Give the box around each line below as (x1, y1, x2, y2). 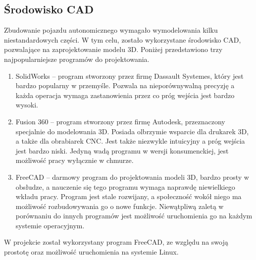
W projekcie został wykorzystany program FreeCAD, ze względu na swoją (4, 237, 228, 247)
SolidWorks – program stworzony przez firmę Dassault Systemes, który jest (15, 70, 244, 81)
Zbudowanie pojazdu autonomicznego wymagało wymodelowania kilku (4, 25, 218, 35)
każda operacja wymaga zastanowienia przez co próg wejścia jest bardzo (15, 90, 235, 100)
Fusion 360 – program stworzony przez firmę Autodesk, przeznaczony (15, 116, 225, 126)
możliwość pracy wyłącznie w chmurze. (15, 155, 134, 165)
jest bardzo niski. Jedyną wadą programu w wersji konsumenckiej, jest (15, 145, 229, 156)
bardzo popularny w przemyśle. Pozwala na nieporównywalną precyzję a (15, 80, 235, 91)
